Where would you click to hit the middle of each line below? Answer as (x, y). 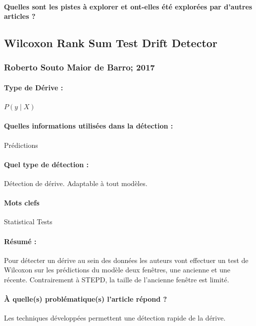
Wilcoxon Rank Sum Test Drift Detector (111, 43)
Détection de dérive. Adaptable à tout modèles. (76, 183)
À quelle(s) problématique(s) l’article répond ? (86, 299)
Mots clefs (22, 203)
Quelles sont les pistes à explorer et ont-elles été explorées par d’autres (128, 6)
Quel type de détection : (47, 164)
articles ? (20, 16)
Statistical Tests (28, 222)
